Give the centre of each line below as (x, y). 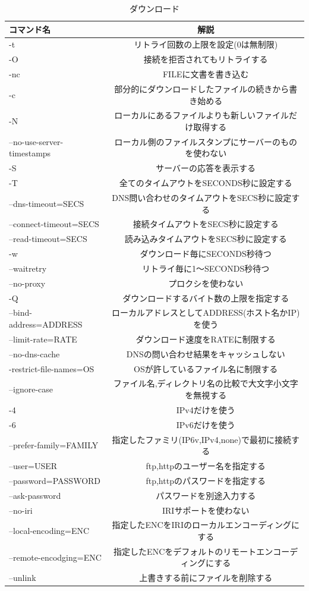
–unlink (23, 578)
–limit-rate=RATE (43, 339)
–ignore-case (31, 389)
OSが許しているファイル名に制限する (206, 368)
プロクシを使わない (206, 283)
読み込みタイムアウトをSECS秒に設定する (206, 239)
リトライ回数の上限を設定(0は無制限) (206, 44)
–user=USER (33, 466)
